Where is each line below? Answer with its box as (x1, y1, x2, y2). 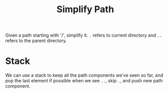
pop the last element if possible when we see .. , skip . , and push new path (5, 78, 163, 84)
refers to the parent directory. (5, 38, 67, 44)
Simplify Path (56, 4, 114, 15)
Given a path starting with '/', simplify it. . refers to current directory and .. (5, 32, 162, 39)
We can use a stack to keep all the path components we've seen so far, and (5, 72, 163, 78)
